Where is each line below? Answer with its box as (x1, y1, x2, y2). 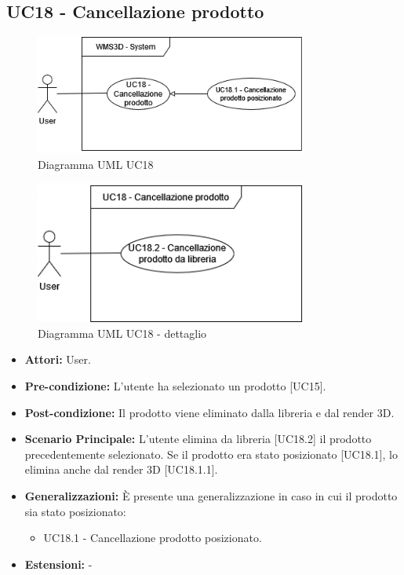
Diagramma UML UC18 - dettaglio (38, 324, 207, 341)
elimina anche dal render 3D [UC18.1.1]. (24, 461, 218, 478)
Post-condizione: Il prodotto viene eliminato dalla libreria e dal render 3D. (24, 404, 395, 420)
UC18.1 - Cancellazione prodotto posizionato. (43, 529, 262, 546)
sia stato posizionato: (24, 503, 126, 519)
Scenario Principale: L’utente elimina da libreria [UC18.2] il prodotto (24, 430, 372, 447)
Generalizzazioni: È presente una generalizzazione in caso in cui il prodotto (24, 487, 398, 504)
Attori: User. (24, 351, 91, 368)
